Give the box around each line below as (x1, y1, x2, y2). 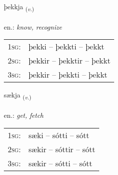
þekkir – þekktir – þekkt (28, 55, 111, 66)
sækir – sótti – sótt (28, 157, 92, 169)
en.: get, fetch (4, 110, 44, 120)
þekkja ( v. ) (4, 1, 34, 13)
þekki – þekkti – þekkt (28, 41, 105, 52)
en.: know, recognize (4, 21, 62, 32)
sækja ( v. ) (4, 90, 32, 101)
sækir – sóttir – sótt (28, 143, 95, 155)
